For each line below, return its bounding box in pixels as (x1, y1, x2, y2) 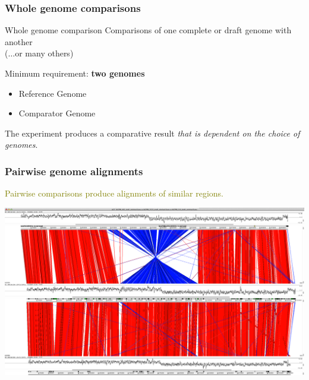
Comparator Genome (18, 107, 96, 119)
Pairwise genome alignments (5, 163, 143, 178)
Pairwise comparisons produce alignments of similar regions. (5, 187, 223, 199)
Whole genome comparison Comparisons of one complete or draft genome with (5, 24, 292, 36)
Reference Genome (18, 87, 87, 99)
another (5, 35, 33, 47)
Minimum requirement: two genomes (5, 67, 145, 79)
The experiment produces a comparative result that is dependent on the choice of (5, 126, 300, 139)
